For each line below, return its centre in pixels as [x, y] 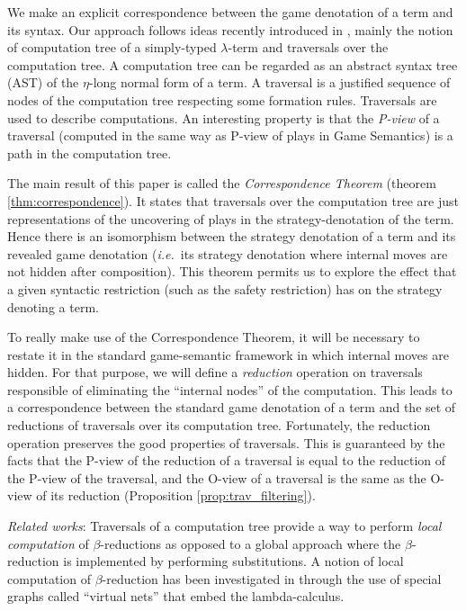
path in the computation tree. [90, 153]
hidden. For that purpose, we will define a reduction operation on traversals [215, 372]
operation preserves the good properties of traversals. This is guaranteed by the [226, 442]
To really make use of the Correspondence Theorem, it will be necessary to [214, 337]
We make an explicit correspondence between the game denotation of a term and [230, 12]
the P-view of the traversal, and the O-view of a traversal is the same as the [217, 477]
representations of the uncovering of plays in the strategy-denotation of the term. [231, 218]
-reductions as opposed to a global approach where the [251, 543]
